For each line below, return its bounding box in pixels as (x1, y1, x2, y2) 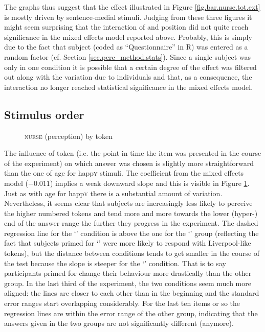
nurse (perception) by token (25, 130, 113, 141)
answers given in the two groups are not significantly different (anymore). (4, 318, 234, 328)
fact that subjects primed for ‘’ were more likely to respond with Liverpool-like (4, 238, 251, 248)
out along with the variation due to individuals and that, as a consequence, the (4, 72, 252, 82)
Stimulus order (4, 106, 84, 122)
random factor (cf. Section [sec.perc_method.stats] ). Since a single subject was (4, 51, 251, 62)
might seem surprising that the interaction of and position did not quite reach (4, 21, 249, 32)
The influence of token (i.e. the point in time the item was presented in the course (4, 148, 261, 158)
